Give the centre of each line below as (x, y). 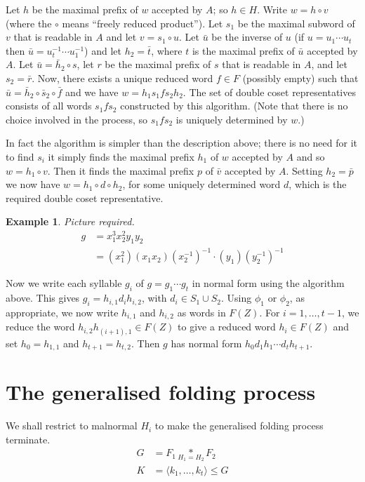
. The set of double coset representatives (269, 92)
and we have (92, 92)
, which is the (318, 184)
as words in (201, 312)
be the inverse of (247, 37)
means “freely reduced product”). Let (142, 23)
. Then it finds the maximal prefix (121, 170)
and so (311, 156)
